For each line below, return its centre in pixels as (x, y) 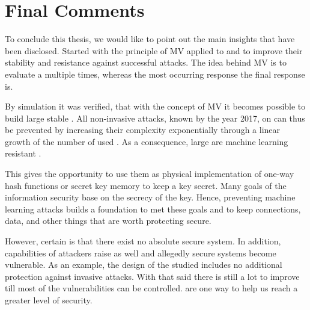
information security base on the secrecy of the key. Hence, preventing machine (150, 197)
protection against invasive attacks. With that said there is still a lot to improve (152, 276)
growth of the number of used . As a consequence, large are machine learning (147, 141)
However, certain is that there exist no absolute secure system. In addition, (143, 241)
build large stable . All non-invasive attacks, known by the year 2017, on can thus (155, 118)
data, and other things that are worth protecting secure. (108, 221)
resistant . (23, 153)
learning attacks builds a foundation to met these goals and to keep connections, (153, 209)
